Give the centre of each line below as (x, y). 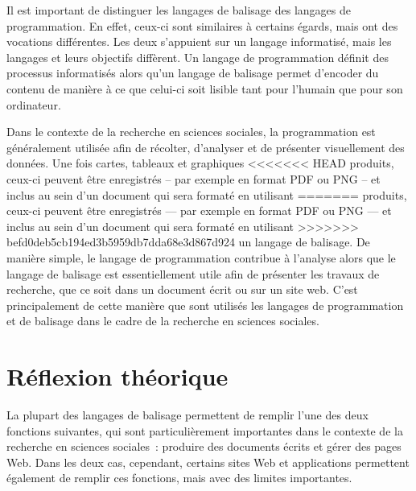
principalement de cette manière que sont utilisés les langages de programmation (205, 305)
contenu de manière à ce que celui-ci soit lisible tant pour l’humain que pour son (205, 88)
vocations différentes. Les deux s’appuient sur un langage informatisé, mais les (199, 41)
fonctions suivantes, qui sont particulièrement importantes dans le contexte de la (205, 430)
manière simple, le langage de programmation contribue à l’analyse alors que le (201, 257)
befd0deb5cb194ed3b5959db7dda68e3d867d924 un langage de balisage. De (188, 242)
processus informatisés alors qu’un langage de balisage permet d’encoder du (193, 73)
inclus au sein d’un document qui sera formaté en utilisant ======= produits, (207, 194)
